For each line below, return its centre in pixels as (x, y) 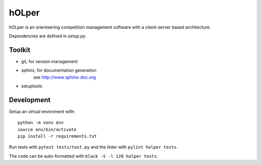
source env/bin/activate (47, 129)
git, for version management (49, 61)
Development (30, 100)
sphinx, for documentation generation (59, 70)
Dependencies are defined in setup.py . (48, 36)
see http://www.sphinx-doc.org (65, 77)
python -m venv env (41, 123)
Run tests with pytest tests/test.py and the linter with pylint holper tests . (93, 147)
